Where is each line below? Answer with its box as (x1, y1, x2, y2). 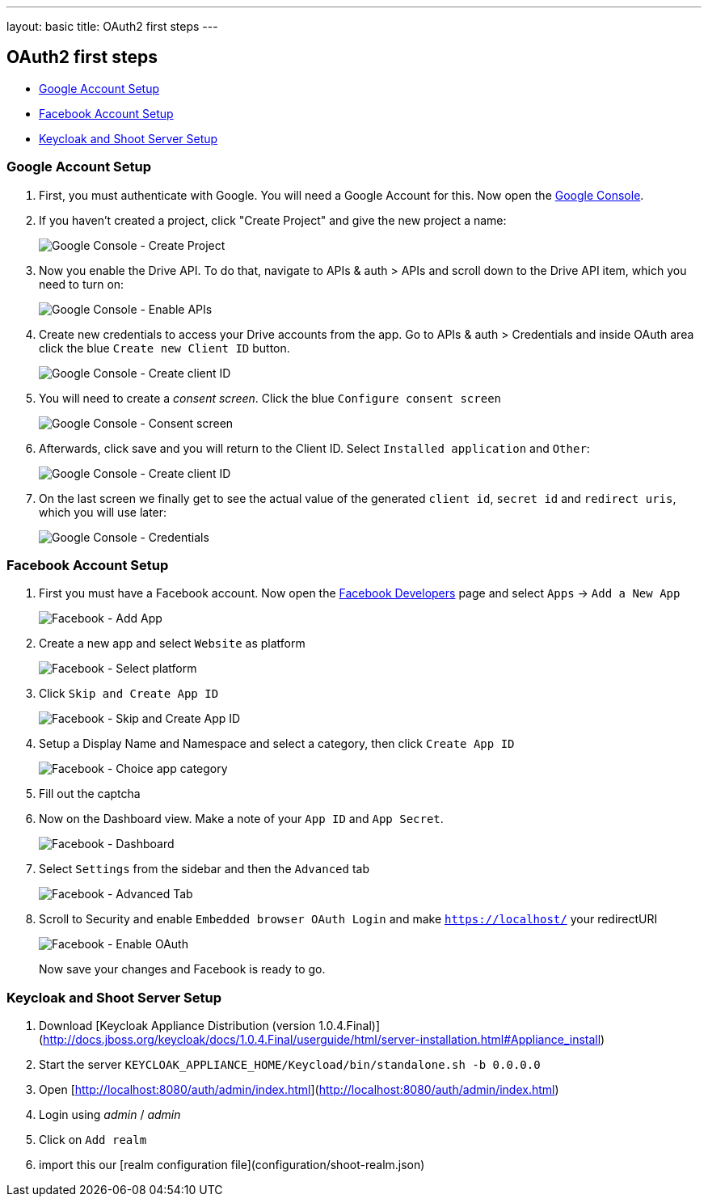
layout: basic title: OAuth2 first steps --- (6, 19, 218, 33)
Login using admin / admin (39, 1108, 181, 1122)
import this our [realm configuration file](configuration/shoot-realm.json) (39, 1158, 425, 1172)
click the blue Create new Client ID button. (39, 340, 290, 355)
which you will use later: (39, 504, 167, 519)
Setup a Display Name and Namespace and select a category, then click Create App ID (39, 737, 515, 751)
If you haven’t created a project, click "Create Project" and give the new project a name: (39, 213, 507, 227)
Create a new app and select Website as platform (39, 636, 306, 651)
